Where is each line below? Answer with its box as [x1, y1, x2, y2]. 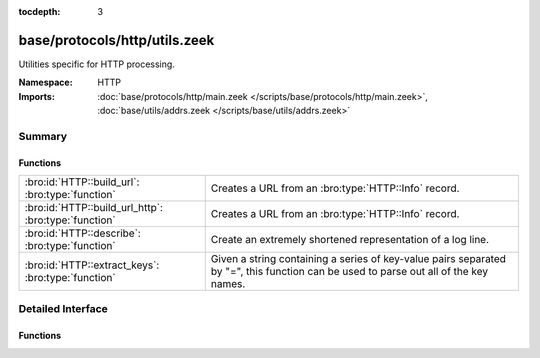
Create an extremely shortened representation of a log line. [210, 233, 490, 247]
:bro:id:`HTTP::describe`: [24, 226, 142, 240]
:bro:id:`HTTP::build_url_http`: [24, 201, 164, 215]
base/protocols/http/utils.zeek [18, 31, 215, 49]
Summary [18, 129, 68, 143]
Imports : [18, 90, 55, 102]
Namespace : [18, 76, 74, 89]
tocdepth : [18, 6, 61, 17]
